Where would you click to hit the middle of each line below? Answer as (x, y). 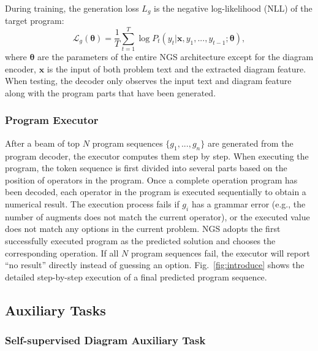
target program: (35, 21)
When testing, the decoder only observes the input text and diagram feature (148, 81)
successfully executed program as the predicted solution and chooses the (140, 240)
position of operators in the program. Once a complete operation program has (151, 179)
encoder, (21, 68)
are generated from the (250, 143)
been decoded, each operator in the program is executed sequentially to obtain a (156, 192)
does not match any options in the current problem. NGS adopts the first (143, 229)
